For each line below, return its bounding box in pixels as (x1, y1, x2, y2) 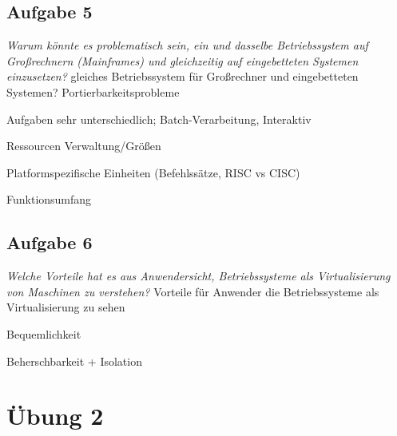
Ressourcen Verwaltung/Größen (6, 137, 161, 154)
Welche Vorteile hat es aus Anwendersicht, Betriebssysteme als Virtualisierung (6, 268, 391, 284)
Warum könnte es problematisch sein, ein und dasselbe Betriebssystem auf (6, 37, 368, 54)
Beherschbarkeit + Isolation (6, 352, 142, 369)
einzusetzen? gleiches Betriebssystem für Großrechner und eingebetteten (6, 68, 359, 85)
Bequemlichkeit (6, 325, 81, 342)
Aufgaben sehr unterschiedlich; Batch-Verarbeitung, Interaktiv (6, 110, 312, 127)
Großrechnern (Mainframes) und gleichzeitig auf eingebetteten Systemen (6, 52, 359, 69)
